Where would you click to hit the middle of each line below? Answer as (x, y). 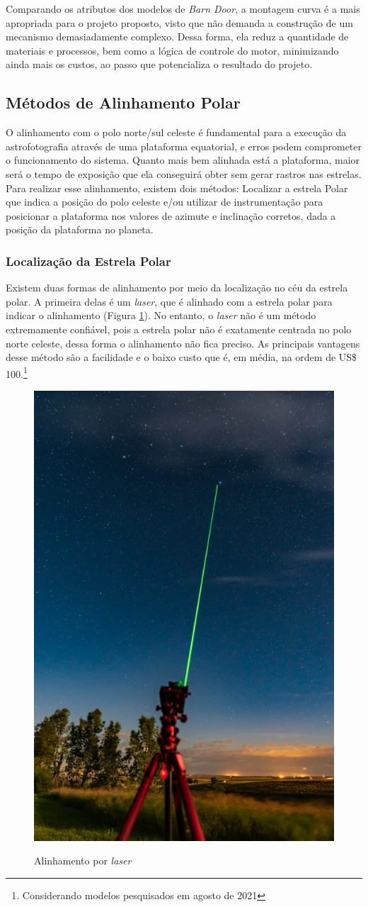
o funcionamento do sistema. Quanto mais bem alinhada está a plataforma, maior (183, 160)
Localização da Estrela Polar (88, 261)
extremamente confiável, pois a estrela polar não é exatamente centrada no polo (179, 329)
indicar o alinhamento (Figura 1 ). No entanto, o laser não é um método (161, 315)
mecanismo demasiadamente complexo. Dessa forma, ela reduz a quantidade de (177, 37)
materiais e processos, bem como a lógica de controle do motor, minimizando (172, 50)
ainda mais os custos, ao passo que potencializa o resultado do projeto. (159, 64)
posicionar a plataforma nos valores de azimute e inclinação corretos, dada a (171, 215)
